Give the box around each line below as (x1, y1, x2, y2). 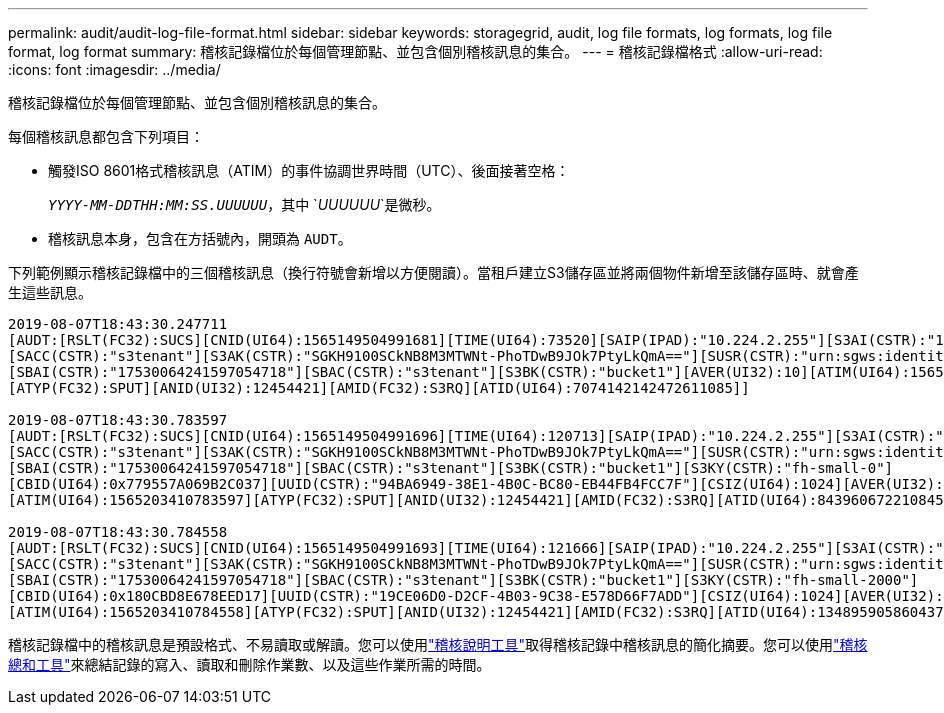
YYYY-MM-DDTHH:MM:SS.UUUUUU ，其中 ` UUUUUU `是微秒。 (48, 196, 441, 213)
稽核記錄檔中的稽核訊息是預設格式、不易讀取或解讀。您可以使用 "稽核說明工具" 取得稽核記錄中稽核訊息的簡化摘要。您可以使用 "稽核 (8, 636, 868, 653)
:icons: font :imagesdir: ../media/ (8, 61, 221, 78)
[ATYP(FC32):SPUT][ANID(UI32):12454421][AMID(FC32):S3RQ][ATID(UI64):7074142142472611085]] (8, 380, 750, 396)
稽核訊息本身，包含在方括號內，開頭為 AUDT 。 (48, 230, 352, 247)
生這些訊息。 (8, 284, 92, 301)
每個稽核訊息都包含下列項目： (8, 128, 204, 145)
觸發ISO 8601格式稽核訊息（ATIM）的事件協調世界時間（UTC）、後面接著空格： (48, 162, 570, 179)
